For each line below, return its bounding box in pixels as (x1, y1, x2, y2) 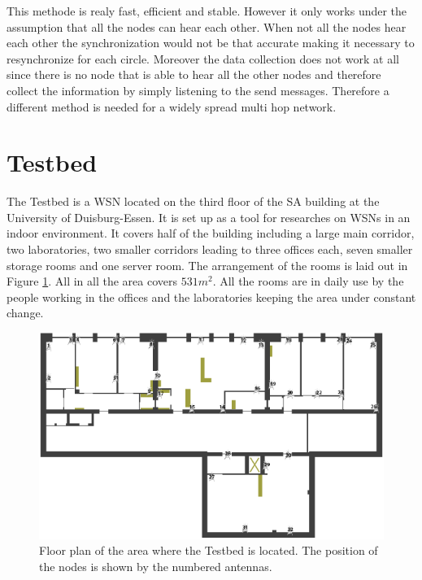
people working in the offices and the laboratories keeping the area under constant (7, 288, 416, 305)
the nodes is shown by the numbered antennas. (39, 557, 272, 574)
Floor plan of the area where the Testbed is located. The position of (39, 542, 378, 559)
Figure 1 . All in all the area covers (7, 273, 177, 290)
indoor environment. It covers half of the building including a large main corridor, (7, 225, 415, 242)
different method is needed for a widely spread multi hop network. (7, 98, 337, 115)
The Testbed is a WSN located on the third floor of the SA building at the (7, 193, 380, 210)
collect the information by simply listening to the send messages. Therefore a (7, 81, 389, 98)
